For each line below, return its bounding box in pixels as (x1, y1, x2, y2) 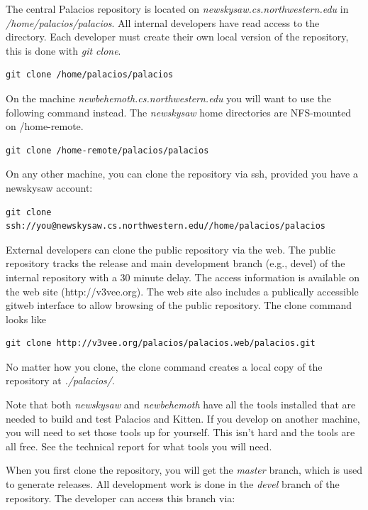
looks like (6, 311, 46, 326)
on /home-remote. (6, 119, 84, 134)
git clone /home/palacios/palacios (6, 70, 174, 80)
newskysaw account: (6, 180, 93, 195)
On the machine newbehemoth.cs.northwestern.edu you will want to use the (6, 90, 332, 105)
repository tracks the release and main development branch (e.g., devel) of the (6, 256, 345, 271)
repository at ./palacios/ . (6, 373, 115, 388)
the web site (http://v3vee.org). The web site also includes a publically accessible (6, 283, 359, 298)
